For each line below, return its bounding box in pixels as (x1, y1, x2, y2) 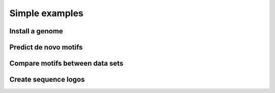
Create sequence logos (9, 75, 85, 84)
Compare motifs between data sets (9, 59, 124, 68)
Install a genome (9, 27, 63, 35)
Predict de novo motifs (9, 43, 83, 52)
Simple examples (9, 8, 84, 19)
